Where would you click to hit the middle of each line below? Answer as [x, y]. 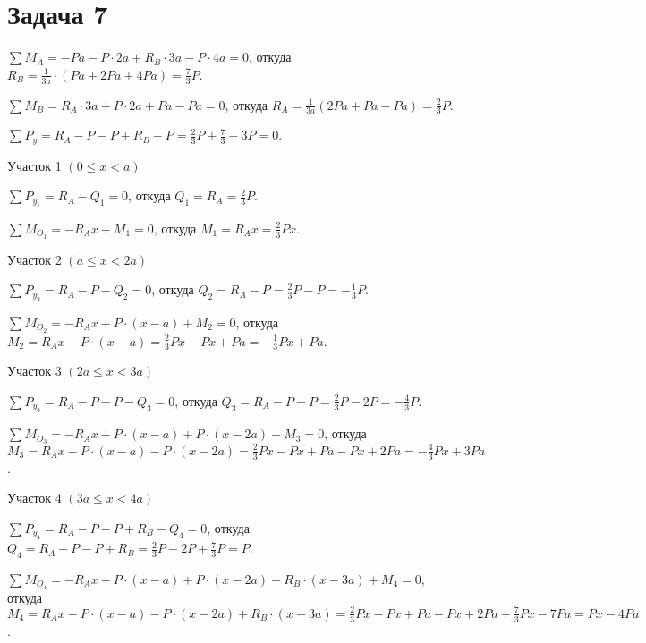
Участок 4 [34, 498]
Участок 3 [34, 371]
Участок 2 [34, 259]
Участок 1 [34, 165]
